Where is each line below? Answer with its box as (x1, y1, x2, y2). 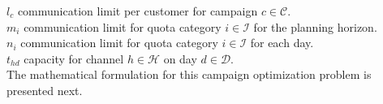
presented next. (6, 81, 83, 98)
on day (163, 50, 197, 67)
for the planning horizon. (253, 18, 377, 35)
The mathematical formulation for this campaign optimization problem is (6, 66, 372, 83)
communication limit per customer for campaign (17, 2, 258, 19)
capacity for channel (24, 50, 124, 67)
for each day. (250, 34, 314, 51)
